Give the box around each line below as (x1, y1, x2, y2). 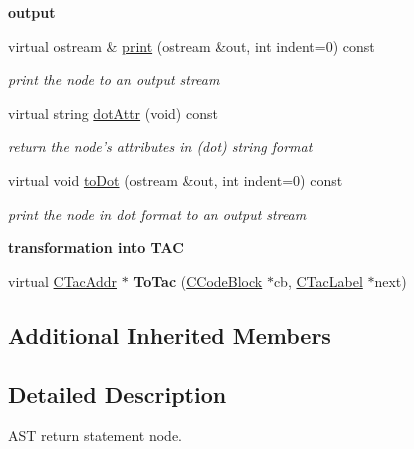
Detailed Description (8, 378, 227, 409)
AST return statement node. (8, 425, 182, 446)
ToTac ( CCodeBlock (133, 270, 263, 291)
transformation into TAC (8, 237, 184, 258)
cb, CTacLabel (273, 270, 363, 291)
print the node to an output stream (8, 69, 220, 90)
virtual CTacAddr (8, 270, 117, 291)
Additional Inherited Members (8, 319, 331, 350)
